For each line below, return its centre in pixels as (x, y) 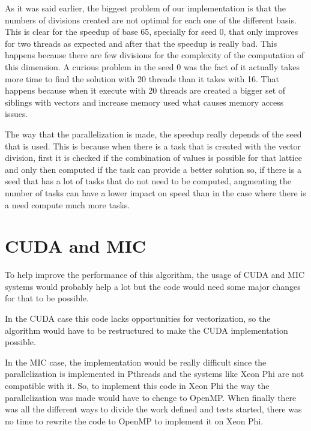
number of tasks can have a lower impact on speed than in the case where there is (155, 192)
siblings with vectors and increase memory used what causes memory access (144, 102)
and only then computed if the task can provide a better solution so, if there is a (153, 169)
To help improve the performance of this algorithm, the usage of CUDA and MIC (155, 275)
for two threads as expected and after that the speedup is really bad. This (141, 43)
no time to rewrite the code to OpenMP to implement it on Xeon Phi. (134, 420)
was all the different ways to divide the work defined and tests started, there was (153, 409)
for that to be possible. (47, 298)
